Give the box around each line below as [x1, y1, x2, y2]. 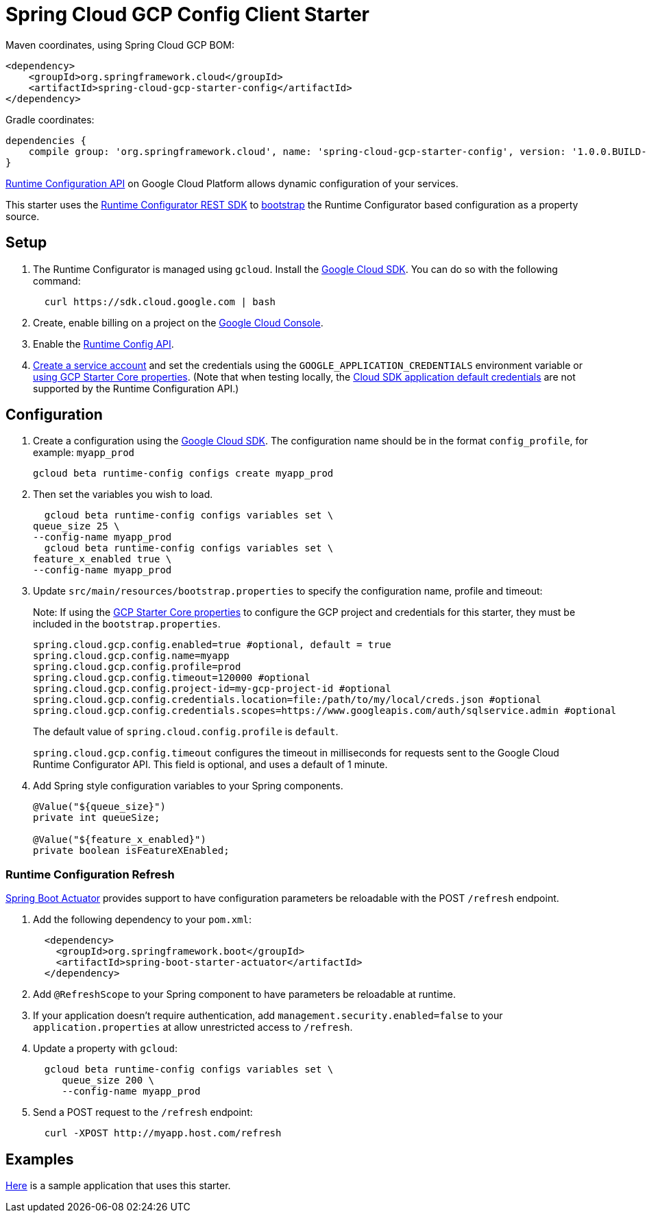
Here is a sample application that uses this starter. [5, 1180, 231, 1192]
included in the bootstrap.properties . [33, 618, 221, 630]
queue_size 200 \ [62, 1075, 155, 1086]
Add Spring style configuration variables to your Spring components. [33, 780, 343, 792]
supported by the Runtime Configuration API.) [33, 382, 239, 394]
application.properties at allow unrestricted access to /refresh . [33, 1021, 353, 1034]
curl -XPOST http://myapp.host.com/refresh [44, 1127, 282, 1139]
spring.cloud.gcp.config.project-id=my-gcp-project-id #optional [33, 683, 391, 695]
